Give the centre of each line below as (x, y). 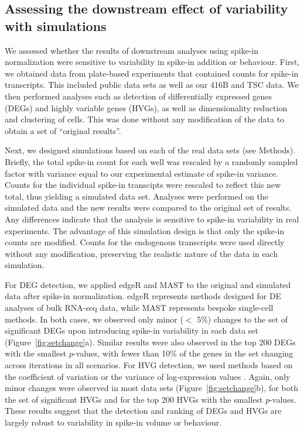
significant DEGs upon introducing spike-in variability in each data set (131, 330)
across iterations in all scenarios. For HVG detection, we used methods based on (149, 365)
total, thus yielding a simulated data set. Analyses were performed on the (137, 196)
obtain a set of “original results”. (63, 130)
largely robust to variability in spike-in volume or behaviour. (113, 422)
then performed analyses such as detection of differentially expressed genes (139, 96)
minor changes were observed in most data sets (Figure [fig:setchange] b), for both (151, 388)
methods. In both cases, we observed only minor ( (94, 319)
